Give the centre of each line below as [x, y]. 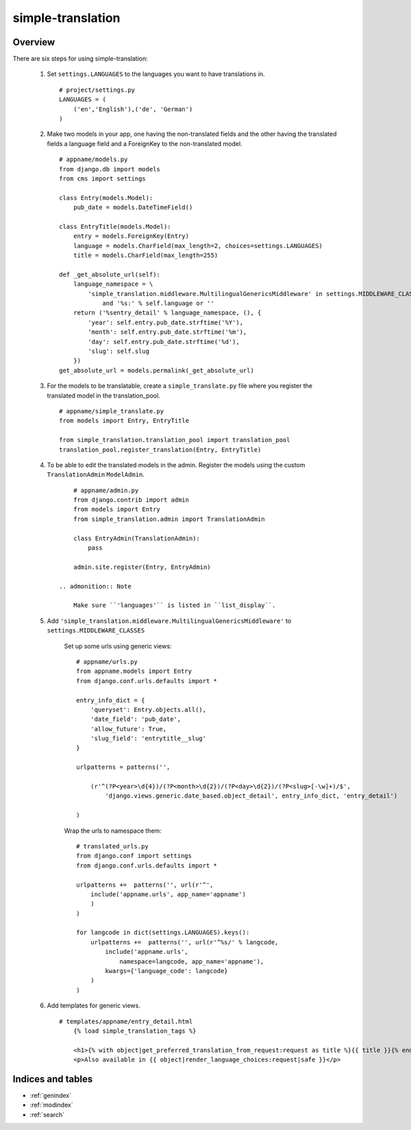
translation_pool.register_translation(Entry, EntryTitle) [160, 450]
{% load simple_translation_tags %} [135, 1031]
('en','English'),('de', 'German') [133, 109]
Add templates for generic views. [94, 1006]
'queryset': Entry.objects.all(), [148, 710]
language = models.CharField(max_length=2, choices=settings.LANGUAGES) [198, 246]
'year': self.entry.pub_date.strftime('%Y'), [165, 322]
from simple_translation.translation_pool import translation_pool [175, 440]
